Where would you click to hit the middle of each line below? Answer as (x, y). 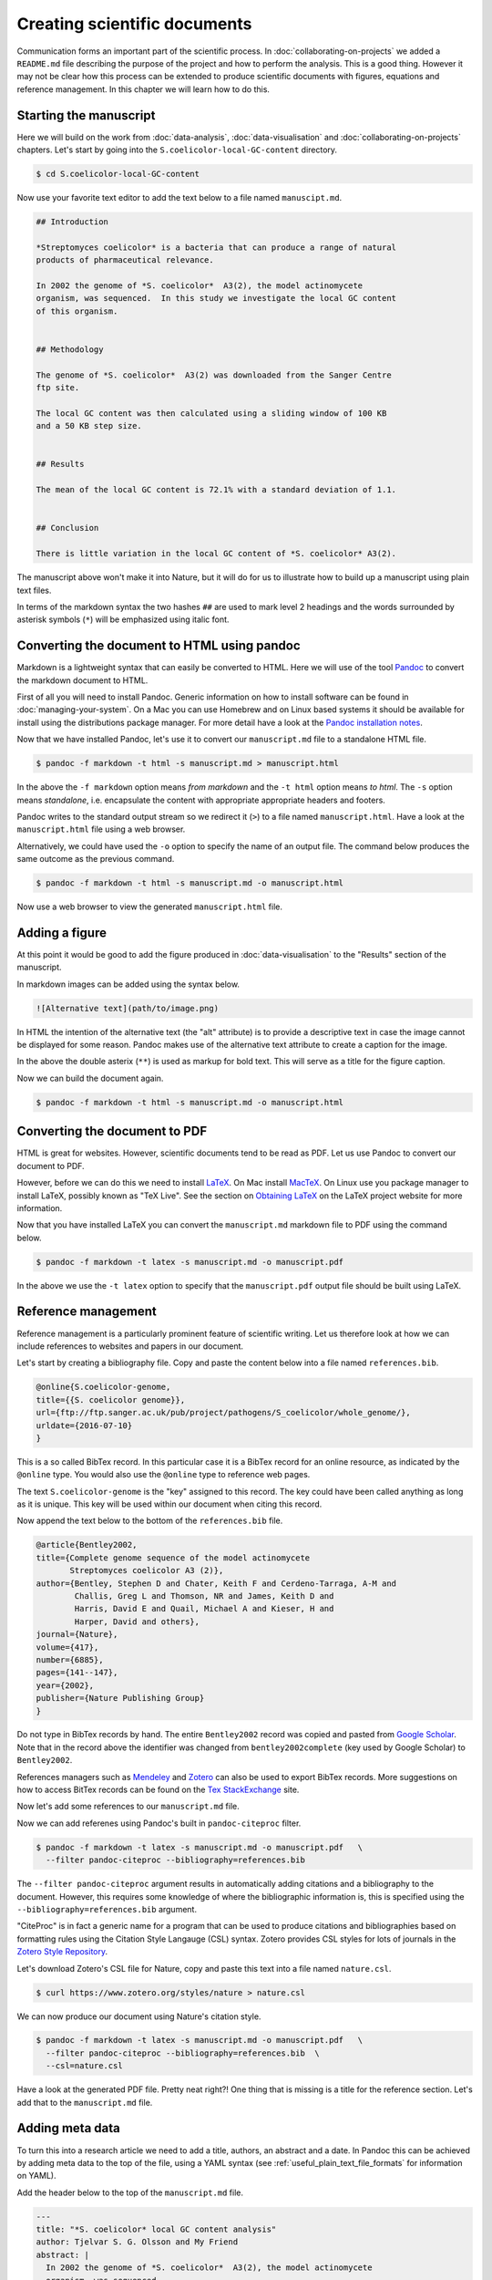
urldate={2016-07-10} (84, 1425)
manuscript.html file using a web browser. (101, 829)
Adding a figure (61, 933)
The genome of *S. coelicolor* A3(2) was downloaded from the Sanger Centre (214, 375)
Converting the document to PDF (112, 1131)
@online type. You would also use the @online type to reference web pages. (164, 1475)
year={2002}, (65, 1685)
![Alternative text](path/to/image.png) (127, 1008)
